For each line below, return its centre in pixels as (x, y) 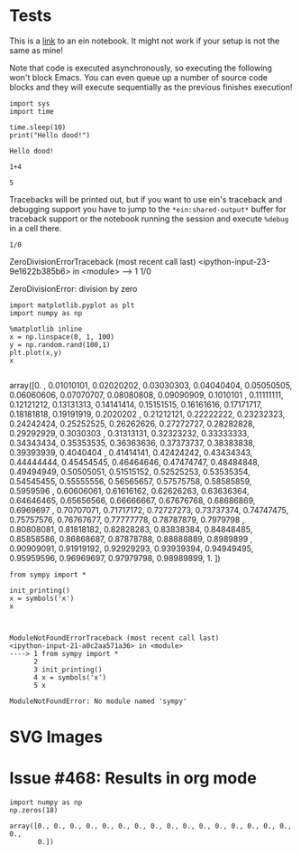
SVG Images (56, 737)
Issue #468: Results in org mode (133, 779)
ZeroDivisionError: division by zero (73, 288)
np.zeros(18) (34, 811)
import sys (30, 103)
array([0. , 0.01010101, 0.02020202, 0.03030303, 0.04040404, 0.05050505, (151, 385)
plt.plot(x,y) (36, 352)
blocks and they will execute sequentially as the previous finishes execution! (151, 87)
